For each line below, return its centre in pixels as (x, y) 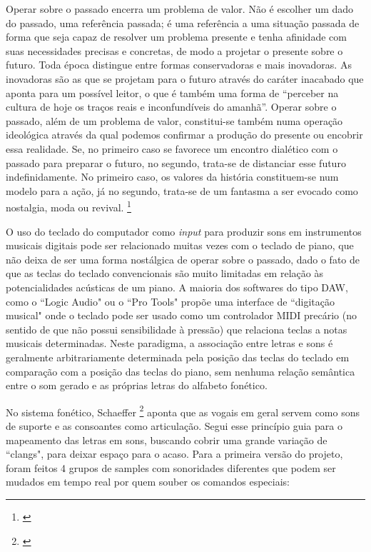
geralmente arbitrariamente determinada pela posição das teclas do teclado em (178, 357)
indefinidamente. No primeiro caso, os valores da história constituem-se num (172, 177)
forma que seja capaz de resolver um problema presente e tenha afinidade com (176, 37)
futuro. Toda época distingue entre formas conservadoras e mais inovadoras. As (179, 65)
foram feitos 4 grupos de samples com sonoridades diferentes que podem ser (171, 467)
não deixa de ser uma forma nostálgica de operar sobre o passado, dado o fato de (183, 259)
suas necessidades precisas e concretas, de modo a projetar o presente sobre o (174, 50)
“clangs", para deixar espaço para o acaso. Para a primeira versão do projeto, (174, 454)
